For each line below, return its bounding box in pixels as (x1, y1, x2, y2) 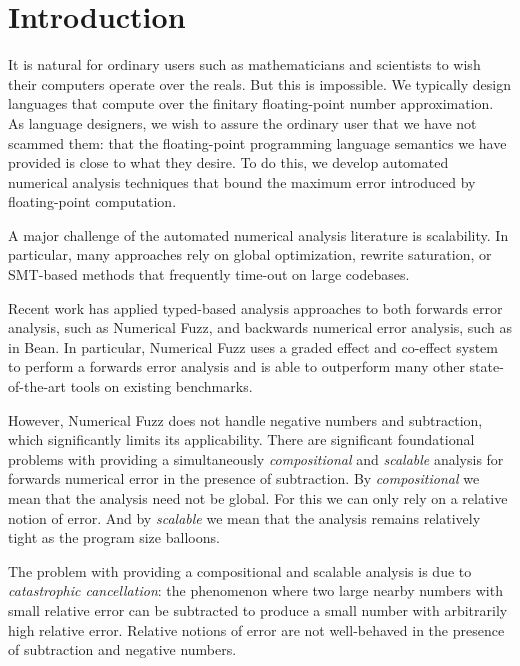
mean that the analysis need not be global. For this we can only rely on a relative (8, 488, 508, 508)
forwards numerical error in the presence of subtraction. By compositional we (8, 468, 480, 489)
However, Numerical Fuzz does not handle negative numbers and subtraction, (8, 409, 483, 430)
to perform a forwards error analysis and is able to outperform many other (8, 356, 465, 377)
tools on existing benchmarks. (70, 376, 253, 397)
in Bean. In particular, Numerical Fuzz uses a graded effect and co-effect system (8, 336, 498, 357)
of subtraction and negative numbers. (8, 639, 237, 660)
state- (469, 356, 504, 377)
